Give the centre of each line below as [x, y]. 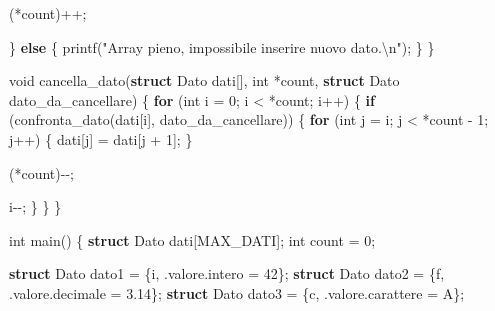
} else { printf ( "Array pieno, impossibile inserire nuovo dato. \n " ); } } [222, 46]
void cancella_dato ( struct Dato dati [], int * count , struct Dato [204, 80]
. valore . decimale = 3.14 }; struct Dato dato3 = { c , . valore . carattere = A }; [237, 292]
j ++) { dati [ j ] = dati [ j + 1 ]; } [101, 138]
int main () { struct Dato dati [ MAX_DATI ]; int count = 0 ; [192, 239]
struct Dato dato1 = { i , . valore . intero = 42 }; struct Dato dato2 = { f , [227, 273]
